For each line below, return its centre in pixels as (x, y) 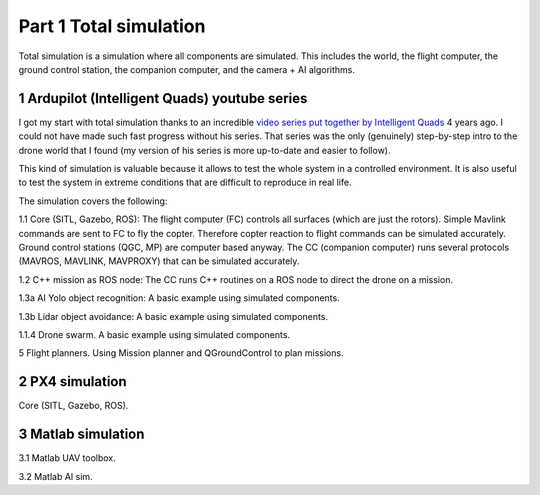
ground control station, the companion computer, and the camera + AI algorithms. (186, 69)
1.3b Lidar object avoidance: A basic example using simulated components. (173, 316)
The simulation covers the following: (93, 201)
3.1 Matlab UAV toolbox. (67, 458)
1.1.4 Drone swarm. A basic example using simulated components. (154, 334)
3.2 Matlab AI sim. (56, 476)
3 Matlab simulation (81, 434)
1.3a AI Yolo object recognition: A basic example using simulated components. (179, 298)
